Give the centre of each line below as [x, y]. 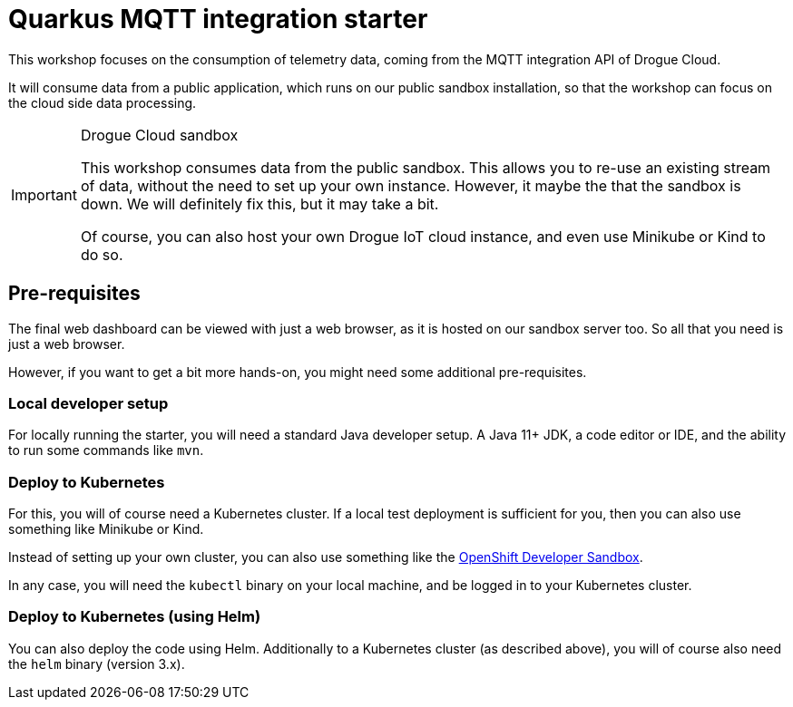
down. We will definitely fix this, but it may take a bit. [259, 203]
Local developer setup [88, 403]
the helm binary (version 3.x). [97, 663]
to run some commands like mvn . [106, 450]
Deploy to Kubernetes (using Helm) [135, 617]
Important [44, 194]
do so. [102, 254]
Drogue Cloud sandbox [159, 135]
